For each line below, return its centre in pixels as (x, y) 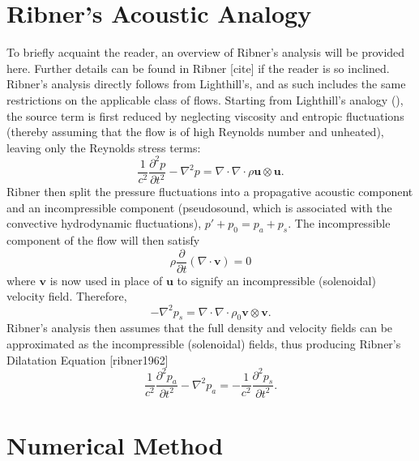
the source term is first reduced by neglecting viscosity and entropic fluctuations (205, 115)
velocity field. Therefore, (67, 296)
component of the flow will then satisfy (103, 240)
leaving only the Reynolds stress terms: (104, 147)
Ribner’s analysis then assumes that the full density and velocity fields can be (200, 328)
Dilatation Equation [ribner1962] (88, 359)
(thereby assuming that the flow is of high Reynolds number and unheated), (195, 132)
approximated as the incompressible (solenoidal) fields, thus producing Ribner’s (204, 343)
